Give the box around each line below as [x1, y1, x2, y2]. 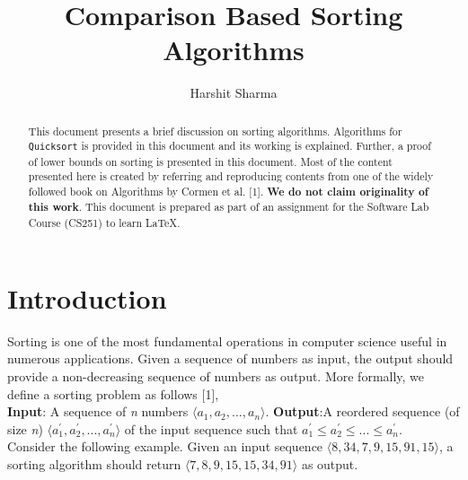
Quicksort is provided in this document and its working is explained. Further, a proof [28, 138, 431, 153]
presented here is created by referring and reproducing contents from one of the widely [28, 169, 434, 184]
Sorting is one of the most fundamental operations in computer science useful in [7, 331, 447, 350]
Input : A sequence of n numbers [7, 402, 189, 421]
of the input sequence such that [124, 419, 298, 438]
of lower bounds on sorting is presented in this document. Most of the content [28, 153, 393, 169]
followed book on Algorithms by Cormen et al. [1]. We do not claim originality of [28, 183, 428, 199]
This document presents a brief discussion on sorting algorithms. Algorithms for [28, 123, 402, 138]
